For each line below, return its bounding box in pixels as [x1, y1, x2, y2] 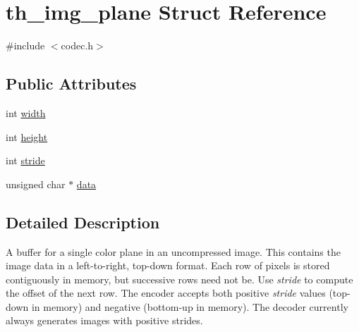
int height [6, 129, 48, 144]
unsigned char [6, 176, 66, 191]
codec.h [61, 38, 94, 53]
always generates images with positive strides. [6, 313, 203, 328]
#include [6, 38, 45, 53]
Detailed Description [6, 211, 160, 233]
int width [6, 105, 46, 120]
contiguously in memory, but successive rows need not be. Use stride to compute [6, 271, 353, 286]
